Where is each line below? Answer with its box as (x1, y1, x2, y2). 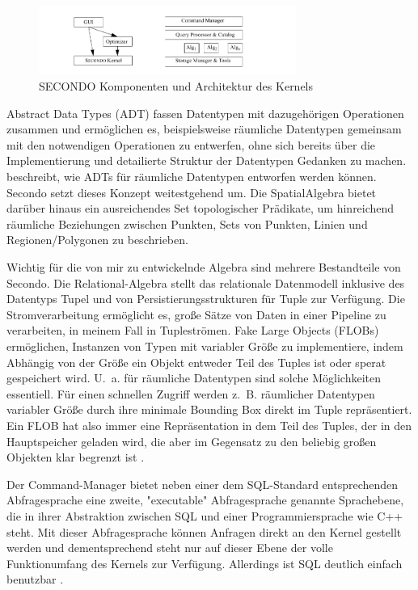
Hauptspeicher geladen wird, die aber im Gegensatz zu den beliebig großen (6, 432, 377, 449)
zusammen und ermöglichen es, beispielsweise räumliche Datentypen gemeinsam (6, 120, 402, 137)
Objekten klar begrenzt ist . (6, 449, 145, 466)
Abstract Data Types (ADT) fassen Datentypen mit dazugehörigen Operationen (6, 104, 404, 121)
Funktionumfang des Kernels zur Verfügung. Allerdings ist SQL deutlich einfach (6, 554, 403, 571)
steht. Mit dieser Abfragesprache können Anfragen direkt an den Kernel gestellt (6, 523, 402, 540)
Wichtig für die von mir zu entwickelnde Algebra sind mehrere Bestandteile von (6, 259, 401, 276)
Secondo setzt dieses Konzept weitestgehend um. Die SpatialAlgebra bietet (6, 183, 377, 200)
